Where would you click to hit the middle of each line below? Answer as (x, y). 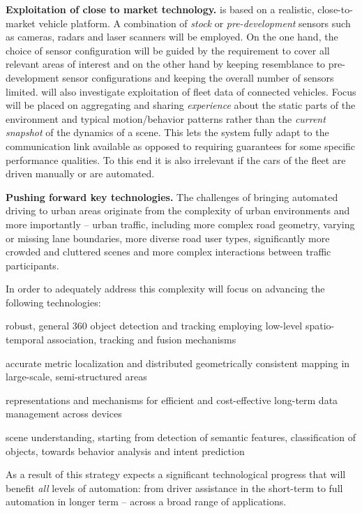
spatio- (320, 326)
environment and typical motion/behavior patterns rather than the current (166, 118)
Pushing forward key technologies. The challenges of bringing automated (172, 196)
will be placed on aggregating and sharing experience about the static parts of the (181, 105)
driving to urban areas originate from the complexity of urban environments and (178, 210)
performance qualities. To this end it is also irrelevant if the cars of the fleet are (176, 159)
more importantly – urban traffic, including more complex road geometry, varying (180, 224)
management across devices (64, 414)
